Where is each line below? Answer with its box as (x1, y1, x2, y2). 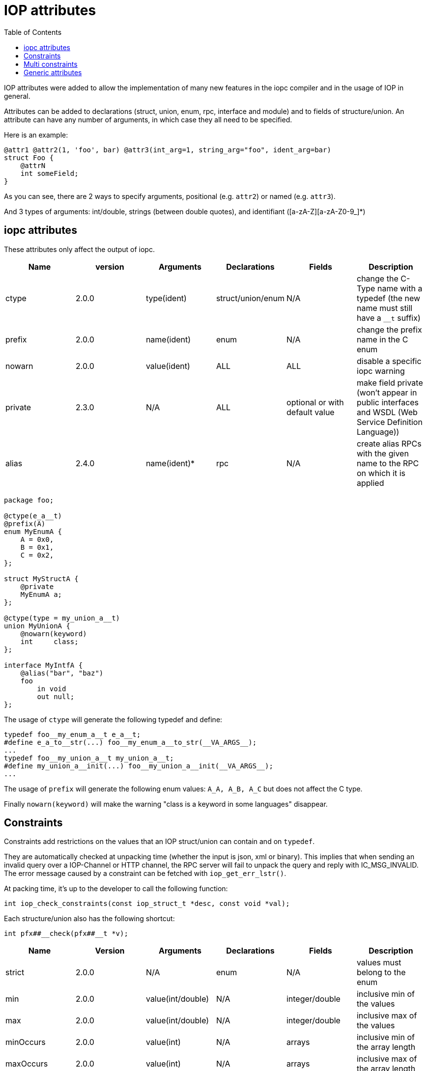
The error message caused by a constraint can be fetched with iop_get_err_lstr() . (4, 869, 286, 878)
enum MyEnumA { (4, 527, 62, 535)
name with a (377, 283, 423, 293)
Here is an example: (4, 130, 68, 139)
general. (4, 91, 30, 100)
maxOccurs (5, 1059, 48, 1069)
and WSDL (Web (357, 407, 418, 417)
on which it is (357, 468, 406, 478)
